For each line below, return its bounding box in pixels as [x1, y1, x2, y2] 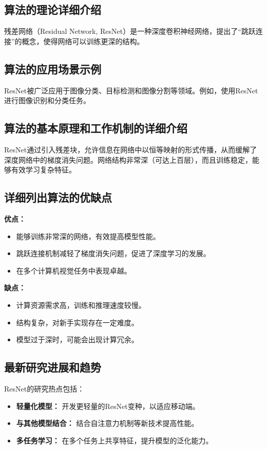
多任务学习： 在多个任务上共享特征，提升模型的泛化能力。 [16, 435, 213, 445]
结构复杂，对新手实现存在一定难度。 [16, 317, 139, 327]
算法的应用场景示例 [4, 61, 101, 76]
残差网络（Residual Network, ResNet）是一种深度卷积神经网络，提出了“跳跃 [4, 26, 256, 36]
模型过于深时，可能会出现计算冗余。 [16, 334, 139, 345]
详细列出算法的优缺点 [4, 189, 112, 205]
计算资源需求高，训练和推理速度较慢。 [16, 299, 146, 310]
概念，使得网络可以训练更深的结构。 [22, 35, 144, 46]
